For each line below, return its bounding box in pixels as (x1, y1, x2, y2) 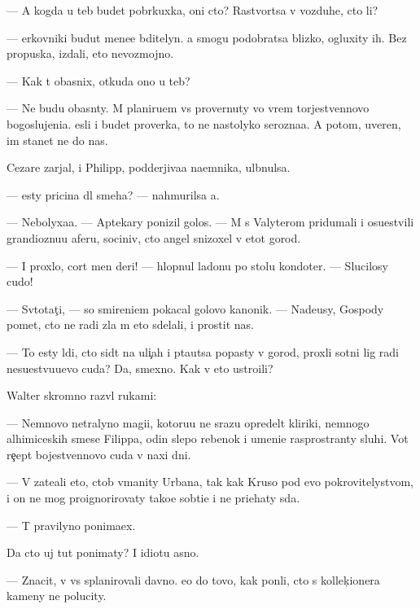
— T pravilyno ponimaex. (7, 516, 136, 533)
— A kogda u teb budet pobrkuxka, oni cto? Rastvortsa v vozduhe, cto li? (7, 2, 378, 18)
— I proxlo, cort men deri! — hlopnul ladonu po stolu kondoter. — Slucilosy (7, 256, 388, 274)
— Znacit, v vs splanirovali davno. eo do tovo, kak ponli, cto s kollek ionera (7, 571, 380, 588)
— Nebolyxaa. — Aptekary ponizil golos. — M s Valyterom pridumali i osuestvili (7, 213, 414, 230)
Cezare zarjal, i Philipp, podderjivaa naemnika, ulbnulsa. (7, 159, 291, 176)
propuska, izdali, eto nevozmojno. (7, 45, 174, 62)
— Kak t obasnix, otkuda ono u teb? (7, 72, 190, 89)
